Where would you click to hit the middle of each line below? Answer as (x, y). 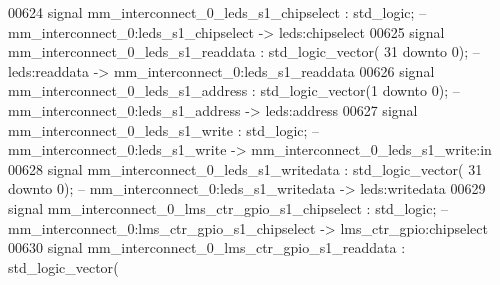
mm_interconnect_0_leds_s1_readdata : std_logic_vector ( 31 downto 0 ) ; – (244, 51)
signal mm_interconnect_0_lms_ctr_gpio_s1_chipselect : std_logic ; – (228, 207)
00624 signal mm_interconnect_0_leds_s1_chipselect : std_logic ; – (217, 12)
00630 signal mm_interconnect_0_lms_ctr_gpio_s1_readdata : (207, 247)
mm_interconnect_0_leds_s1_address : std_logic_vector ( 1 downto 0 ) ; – (234, 90)
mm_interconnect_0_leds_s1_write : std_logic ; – (164, 129)
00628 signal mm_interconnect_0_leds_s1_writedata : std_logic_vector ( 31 (245, 168)
